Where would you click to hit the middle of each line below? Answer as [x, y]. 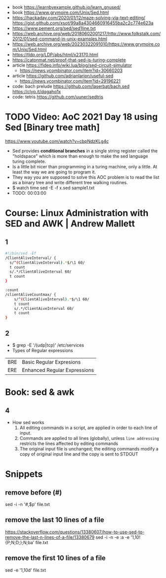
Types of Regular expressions [42, 350]
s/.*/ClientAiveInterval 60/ [44, 308]
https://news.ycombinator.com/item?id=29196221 [70, 81]
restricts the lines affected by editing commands [69, 443]
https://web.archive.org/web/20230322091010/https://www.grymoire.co [86, 44]
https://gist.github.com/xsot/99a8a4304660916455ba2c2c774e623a [83, 23]
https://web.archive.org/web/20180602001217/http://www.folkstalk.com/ [86, 34]
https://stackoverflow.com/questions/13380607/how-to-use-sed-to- [75, 532]
